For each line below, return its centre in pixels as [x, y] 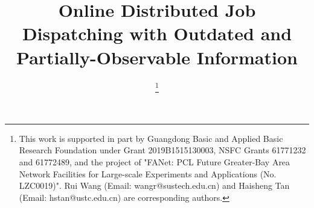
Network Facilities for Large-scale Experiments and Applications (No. [148, 173]
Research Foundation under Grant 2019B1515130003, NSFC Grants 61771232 [162, 150]
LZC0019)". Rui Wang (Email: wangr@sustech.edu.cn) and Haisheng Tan [154, 185]
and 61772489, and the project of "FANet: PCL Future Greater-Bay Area [155, 162]
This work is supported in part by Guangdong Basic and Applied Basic [151, 138]
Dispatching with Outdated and [157, 33]
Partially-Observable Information [157, 57]
